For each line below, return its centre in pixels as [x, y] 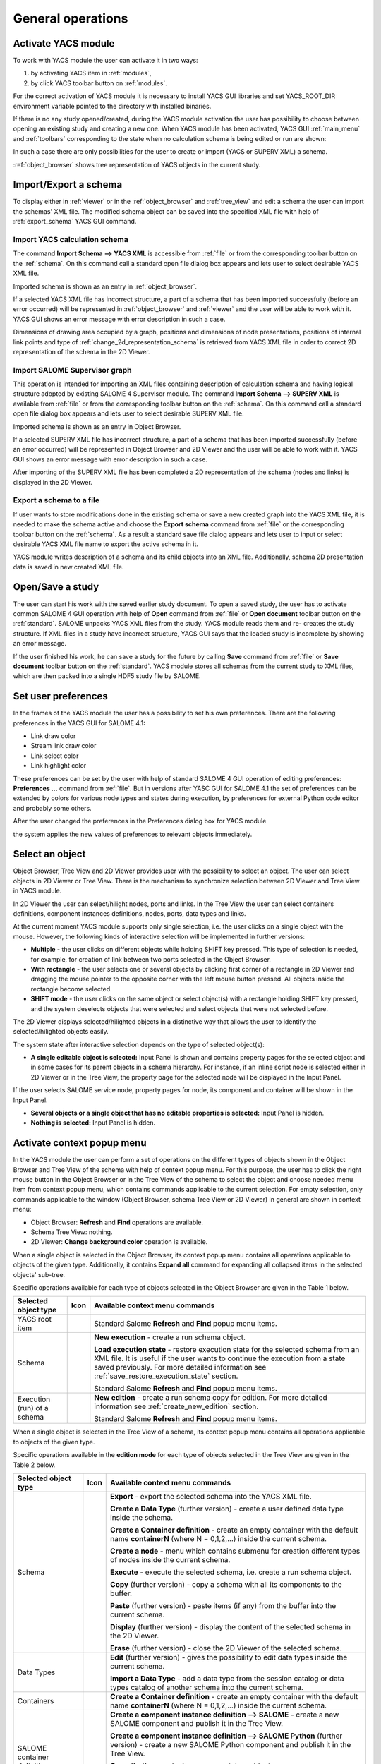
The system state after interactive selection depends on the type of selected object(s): [139, 1044]
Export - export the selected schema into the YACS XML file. [211, 1496]
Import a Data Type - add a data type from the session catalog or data [228, 1678]
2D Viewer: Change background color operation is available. [119, 1242]
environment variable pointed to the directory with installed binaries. [112, 106]
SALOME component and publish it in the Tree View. [197, 1723]
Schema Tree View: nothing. [72, 1232]
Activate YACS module [64, 43]
